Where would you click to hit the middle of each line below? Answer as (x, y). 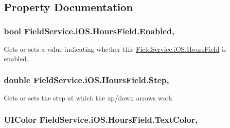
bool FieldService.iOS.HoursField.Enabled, (89, 31)
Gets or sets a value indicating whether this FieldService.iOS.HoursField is (115, 49)
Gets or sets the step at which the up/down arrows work (88, 98)
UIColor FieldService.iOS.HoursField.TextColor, (101, 119)
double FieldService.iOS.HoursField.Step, (87, 80)
